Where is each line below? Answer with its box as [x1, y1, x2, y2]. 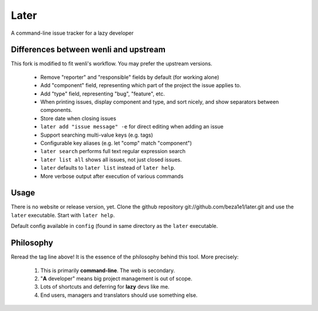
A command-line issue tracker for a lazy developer [11, 29, 134, 37]
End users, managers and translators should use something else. [40, 292, 198, 299]
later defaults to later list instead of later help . [40, 164, 176, 171]
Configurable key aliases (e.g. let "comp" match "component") [40, 139, 193, 147]
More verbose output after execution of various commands [40, 173, 184, 180]
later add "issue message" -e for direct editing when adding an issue [40, 123, 224, 130]
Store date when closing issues [40, 115, 117, 122]
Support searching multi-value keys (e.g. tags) [40, 131, 153, 138]
